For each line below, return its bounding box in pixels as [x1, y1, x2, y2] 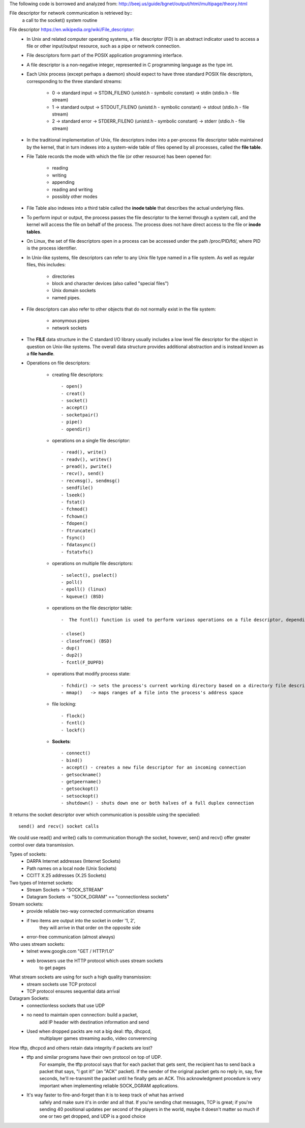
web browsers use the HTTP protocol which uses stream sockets [26, 957, 163, 964]
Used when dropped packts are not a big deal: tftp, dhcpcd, [26, 1028, 152, 1034]
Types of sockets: [9, 851, 47, 857]
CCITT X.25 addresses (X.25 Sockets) [26, 872, 107, 879]
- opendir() [61, 426, 91, 432]
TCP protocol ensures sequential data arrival [26, 988, 120, 995]
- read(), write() [61, 449, 107, 455]
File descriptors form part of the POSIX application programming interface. [26, 52, 183, 59]
